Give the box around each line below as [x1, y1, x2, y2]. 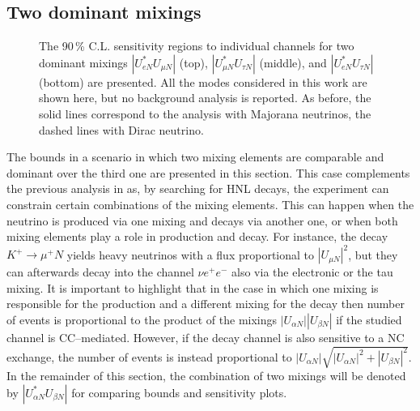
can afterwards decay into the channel [6, 263, 194, 280]
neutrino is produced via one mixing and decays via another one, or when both [6, 212, 398, 229]
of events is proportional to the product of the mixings [6, 311, 278, 328]
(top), [179, 54, 208, 71]
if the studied [336, 311, 402, 328]
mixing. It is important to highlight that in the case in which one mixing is [6, 279, 379, 296]
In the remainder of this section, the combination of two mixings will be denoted [6, 367, 406, 384]
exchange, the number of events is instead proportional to [6, 348, 292, 365]
